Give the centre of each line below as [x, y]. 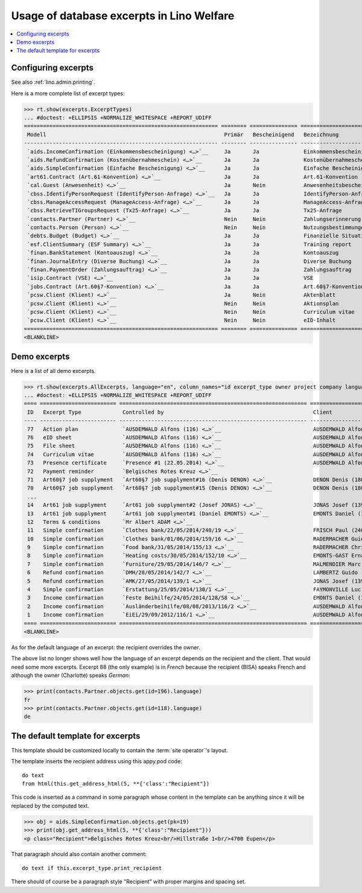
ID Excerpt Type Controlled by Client [180, 412]
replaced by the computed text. [50, 806]
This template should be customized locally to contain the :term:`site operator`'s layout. [120, 750]
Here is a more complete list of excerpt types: [68, 93]
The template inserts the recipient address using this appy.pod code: [97, 761]
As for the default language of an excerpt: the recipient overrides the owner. [106, 647]
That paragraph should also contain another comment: [79, 854]
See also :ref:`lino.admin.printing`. [53, 82]
